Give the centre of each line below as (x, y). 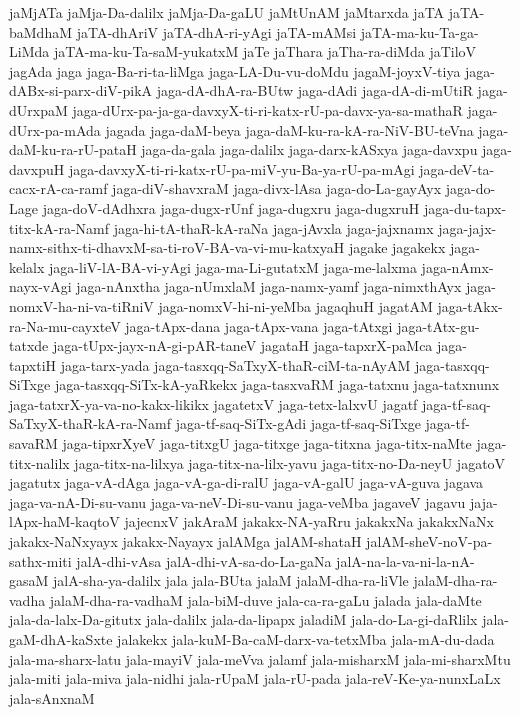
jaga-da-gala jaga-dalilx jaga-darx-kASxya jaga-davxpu (309, 149)
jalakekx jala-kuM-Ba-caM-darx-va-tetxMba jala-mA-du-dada (306, 639)
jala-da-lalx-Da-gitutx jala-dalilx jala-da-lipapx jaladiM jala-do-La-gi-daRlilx (243, 619)
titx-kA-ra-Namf (59, 227)
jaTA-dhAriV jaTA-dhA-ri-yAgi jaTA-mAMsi (216, 31)
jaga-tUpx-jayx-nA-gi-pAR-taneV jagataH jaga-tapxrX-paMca (242, 345)
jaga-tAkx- (470, 305)
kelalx (27, 266)
